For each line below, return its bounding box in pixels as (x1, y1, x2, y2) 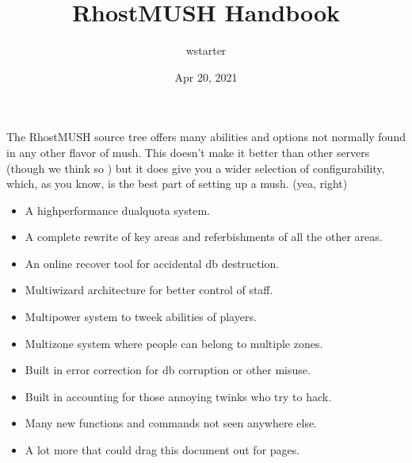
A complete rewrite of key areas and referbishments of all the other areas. (25, 228, 383, 245)
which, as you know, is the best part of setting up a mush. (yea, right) (6, 175, 348, 192)
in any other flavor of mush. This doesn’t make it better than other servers (6, 143, 370, 160)
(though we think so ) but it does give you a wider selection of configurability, (6, 159, 385, 176)
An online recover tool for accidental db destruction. (25, 254, 280, 271)
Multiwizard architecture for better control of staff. (25, 281, 273, 298)
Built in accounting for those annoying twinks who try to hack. (25, 388, 332, 404)
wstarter (185, 42, 227, 59)
